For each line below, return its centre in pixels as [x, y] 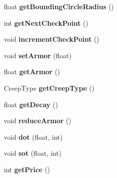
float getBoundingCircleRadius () [59, 6]
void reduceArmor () [38, 121]
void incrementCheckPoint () [52, 39]
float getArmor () [32, 72]
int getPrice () [27, 169]
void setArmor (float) [38, 55]
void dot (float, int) [33, 137]
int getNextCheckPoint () [46, 23]
